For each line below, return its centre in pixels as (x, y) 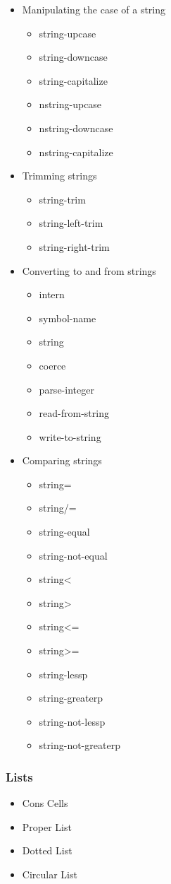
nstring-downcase (76, 128)
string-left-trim (71, 223)
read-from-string (74, 413)
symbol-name (68, 318)
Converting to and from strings (89, 270)
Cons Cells (45, 803)
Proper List (47, 826)
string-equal (64, 532)
